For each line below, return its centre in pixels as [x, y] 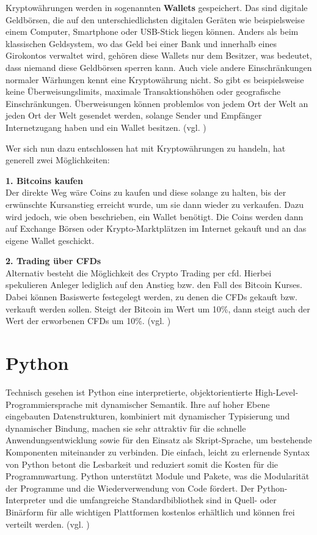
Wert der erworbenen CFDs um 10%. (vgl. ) [88, 321]
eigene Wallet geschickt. [50, 240]
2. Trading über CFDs [53, 261]
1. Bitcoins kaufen [44, 180]
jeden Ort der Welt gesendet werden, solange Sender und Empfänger [134, 115]
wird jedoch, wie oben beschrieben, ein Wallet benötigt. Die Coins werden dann [155, 216]
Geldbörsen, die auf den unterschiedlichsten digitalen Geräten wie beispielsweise [155, 19]
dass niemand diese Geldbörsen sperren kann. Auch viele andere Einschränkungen [159, 67]
